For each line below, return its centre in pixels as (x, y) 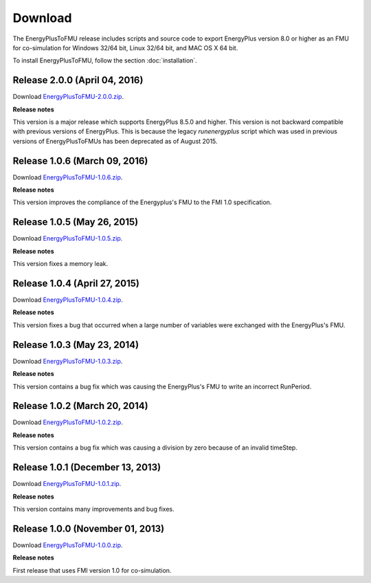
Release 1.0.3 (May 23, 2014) (76, 345)
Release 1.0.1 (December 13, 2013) (87, 467)
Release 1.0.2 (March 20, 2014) (80, 406)
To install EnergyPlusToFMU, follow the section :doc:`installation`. (105, 60)
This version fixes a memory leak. (60, 264)
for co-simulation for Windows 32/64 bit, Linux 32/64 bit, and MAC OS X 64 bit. (125, 47)
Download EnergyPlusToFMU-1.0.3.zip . (68, 361)
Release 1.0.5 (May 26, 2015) (76, 222)
